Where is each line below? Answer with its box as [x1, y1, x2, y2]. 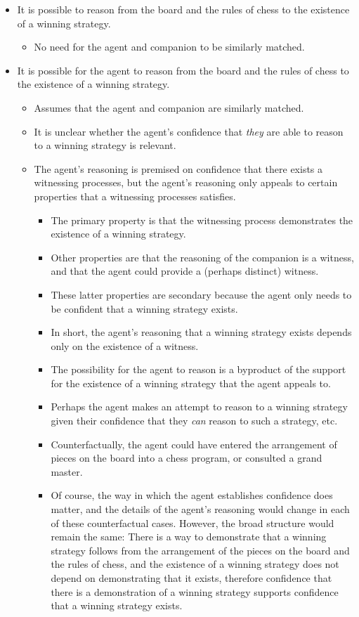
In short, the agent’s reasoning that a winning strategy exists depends [51, 325, 352, 339]
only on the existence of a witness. [51, 338, 199, 353]
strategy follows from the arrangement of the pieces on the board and [51, 543, 350, 557]
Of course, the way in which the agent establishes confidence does [51, 488, 333, 502]
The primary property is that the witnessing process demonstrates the [51, 212, 353, 227]
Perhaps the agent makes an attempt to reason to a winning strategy [51, 399, 348, 414]
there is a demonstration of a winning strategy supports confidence [51, 584, 339, 599]
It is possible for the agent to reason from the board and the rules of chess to [17, 63, 349, 77]
